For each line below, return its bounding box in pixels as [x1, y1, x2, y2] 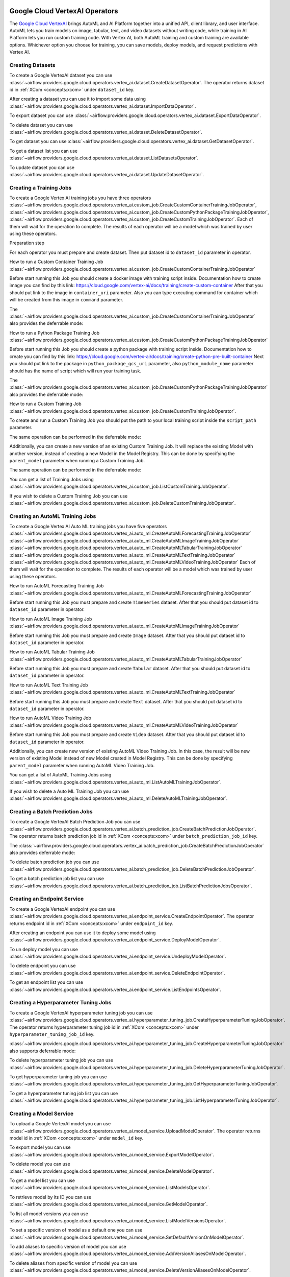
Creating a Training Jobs [9, 184, 72, 191]
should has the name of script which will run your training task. [9, 368, 142, 374]
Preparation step [9, 240, 44, 246]
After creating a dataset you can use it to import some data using [9, 96, 146, 102]
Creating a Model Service [9, 1110, 74, 1117]
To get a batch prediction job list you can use [9, 876, 104, 882]
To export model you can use [9, 1144, 71, 1150]
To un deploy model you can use [9, 946, 78, 952]
